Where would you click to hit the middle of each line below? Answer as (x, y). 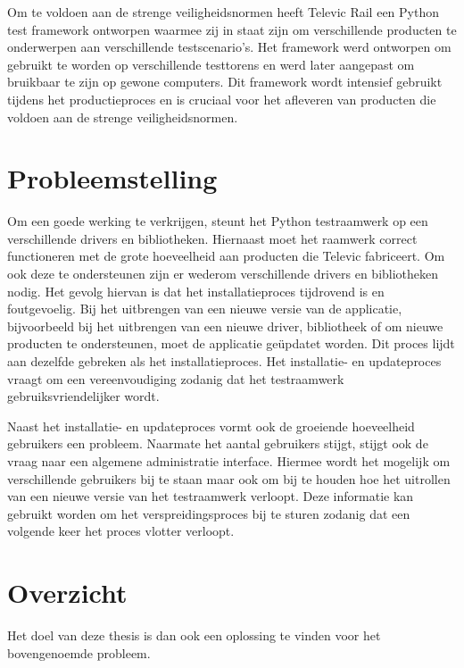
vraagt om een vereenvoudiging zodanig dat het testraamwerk (176, 378)
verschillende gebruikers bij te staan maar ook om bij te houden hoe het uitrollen (229, 478)
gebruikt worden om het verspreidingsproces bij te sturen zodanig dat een (209, 513)
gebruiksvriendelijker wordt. (83, 396)
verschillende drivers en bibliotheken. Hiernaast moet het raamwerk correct (212, 238)
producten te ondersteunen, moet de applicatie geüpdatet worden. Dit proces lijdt (231, 343)
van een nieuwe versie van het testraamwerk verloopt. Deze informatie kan (211, 496)
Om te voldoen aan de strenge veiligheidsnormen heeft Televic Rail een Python (223, 12)
